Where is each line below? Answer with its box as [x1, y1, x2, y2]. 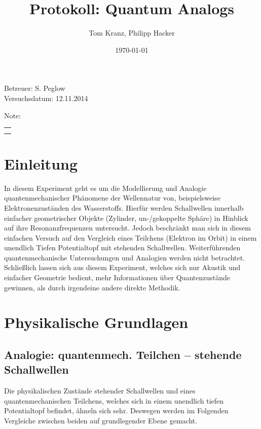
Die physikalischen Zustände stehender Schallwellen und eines [4, 385, 196, 396]
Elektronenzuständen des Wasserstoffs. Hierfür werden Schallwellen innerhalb [4, 202, 244, 213]
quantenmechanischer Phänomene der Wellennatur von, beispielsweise [4, 192, 220, 203]
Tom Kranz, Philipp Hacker [89, 27, 175, 38]
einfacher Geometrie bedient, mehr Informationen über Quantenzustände [4, 272, 231, 283]
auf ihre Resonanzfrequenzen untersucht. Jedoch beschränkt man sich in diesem [4, 222, 251, 233]
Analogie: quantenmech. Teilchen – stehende [4, 347, 242, 362]
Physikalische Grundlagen [4, 312, 189, 333]
